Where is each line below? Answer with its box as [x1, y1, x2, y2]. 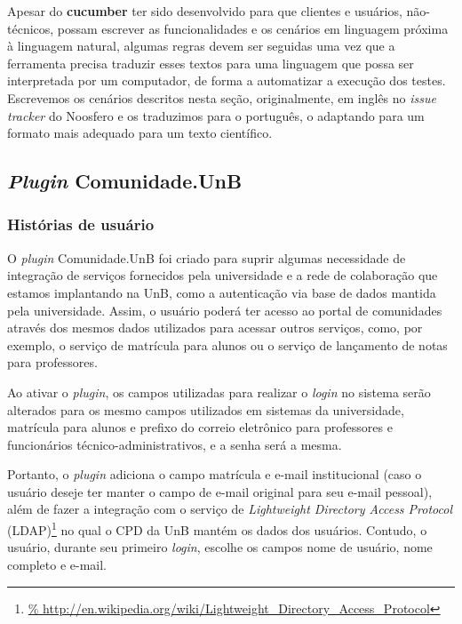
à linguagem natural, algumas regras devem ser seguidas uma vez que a [7, 36, 395, 55]
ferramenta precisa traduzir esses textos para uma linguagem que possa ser [7, 53, 414, 72]
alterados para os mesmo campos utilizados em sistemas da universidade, [7, 400, 404, 419]
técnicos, [7, 19, 54, 37]
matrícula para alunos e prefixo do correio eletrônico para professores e [7, 418, 393, 436]
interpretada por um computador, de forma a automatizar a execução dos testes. [7, 71, 446, 90]
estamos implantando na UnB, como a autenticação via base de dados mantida [7, 283, 436, 301]
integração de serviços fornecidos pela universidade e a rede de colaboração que [7, 266, 438, 284]
